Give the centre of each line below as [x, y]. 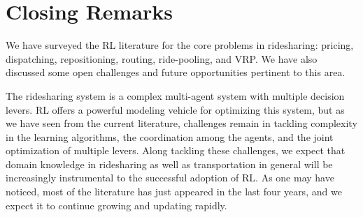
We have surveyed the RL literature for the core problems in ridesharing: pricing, [180, 45]
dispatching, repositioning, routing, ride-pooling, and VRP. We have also [162, 58]
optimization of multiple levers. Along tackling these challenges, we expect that [176, 150]
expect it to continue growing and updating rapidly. [116, 205]
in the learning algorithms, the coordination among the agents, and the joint [170, 136]
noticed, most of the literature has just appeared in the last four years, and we [174, 192]
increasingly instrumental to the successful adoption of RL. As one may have [170, 178]
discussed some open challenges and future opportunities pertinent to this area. [176, 72]
